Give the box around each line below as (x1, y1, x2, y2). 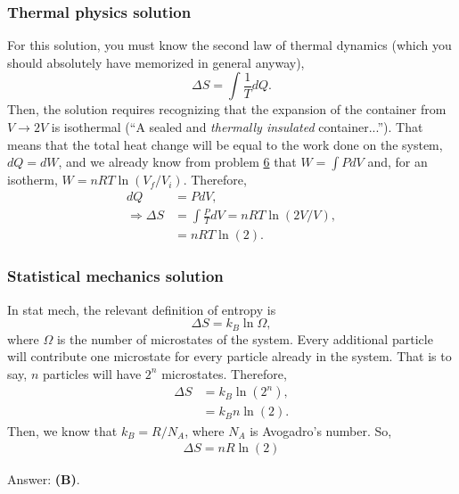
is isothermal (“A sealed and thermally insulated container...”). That (51, 118, 423, 136)
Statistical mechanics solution (7, 265, 224, 287)
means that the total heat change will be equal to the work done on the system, (7, 135, 443, 153)
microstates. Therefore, (161, 364, 287, 383)
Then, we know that (7, 421, 118, 440)
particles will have (42, 364, 142, 383)
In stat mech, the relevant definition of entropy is (7, 300, 276, 318)
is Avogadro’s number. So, (250, 421, 392, 440)
